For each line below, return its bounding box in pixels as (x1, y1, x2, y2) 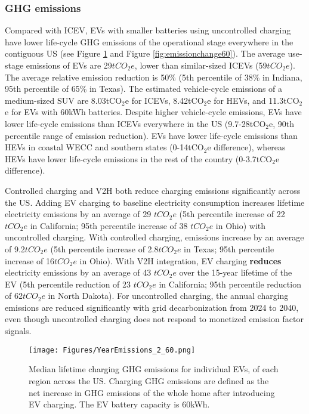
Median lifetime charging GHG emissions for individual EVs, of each (29, 363, 279, 375)
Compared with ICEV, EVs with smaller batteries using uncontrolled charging (5, 24, 291, 36)
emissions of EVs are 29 (26, 59, 112, 71)
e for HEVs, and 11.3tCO (207, 94, 299, 106)
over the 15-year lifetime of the (179, 266, 292, 279)
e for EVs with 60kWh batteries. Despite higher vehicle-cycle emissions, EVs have (5, 106, 302, 118)
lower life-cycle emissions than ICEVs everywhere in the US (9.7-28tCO (5, 117, 266, 129)
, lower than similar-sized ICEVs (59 (134, 59, 267, 71)
